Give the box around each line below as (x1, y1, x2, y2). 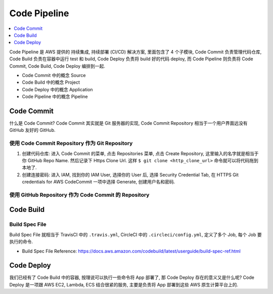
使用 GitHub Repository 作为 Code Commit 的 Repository (9, 191, 150, 198)
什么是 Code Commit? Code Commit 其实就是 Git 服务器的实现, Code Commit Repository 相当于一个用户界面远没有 (9, 120, 248, 126)
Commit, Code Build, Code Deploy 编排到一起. (9, 63, 106, 69)
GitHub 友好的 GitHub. (9, 127, 56, 133)
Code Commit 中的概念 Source (22, 72, 86, 78)
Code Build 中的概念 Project (22, 79, 80, 86)
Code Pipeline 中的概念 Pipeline (22, 94, 88, 100)
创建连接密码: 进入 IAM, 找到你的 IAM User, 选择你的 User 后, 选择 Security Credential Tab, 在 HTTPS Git (22, 171, 239, 177)
